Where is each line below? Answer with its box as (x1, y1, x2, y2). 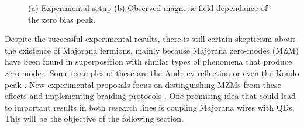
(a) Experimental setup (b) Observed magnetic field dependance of (28, 2, 268, 13)
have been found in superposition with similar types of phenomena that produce (5, 55, 292, 67)
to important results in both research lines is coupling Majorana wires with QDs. (5, 101, 295, 113)
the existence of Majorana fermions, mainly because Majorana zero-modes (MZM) (5, 44, 299, 56)
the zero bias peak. (28, 13, 96, 25)
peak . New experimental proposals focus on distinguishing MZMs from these (5, 78, 281, 90)
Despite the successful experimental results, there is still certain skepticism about (5, 33, 296, 45)
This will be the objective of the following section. (5, 112, 184, 125)
